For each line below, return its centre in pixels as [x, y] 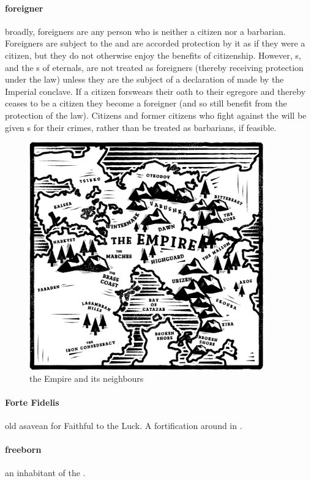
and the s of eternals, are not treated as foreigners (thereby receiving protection [154, 67]
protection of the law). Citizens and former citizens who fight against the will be [156, 115]
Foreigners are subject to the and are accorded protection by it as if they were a [155, 43]
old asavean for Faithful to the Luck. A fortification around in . [124, 426]
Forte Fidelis [32, 402]
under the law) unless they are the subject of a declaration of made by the [144, 79]
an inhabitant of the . [45, 473]
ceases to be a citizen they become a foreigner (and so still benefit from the [146, 103]
